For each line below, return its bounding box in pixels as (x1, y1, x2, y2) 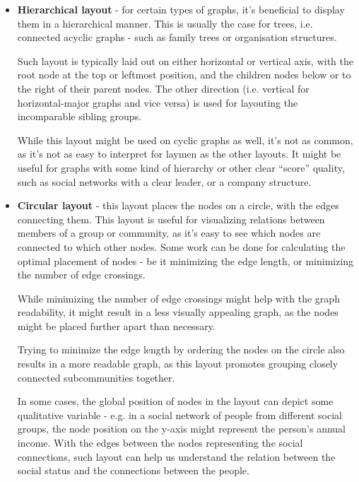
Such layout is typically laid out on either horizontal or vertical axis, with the (17, 53, 353, 68)
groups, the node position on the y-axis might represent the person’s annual (17, 421, 346, 436)
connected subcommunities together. (17, 370, 175, 384)
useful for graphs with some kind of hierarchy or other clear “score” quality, (17, 160, 345, 175)
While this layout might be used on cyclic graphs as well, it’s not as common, (17, 132, 353, 147)
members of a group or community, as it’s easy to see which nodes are (17, 225, 321, 240)
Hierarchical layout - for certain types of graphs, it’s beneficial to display (17, 2, 345, 16)
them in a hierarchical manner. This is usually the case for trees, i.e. (17, 16, 313, 30)
